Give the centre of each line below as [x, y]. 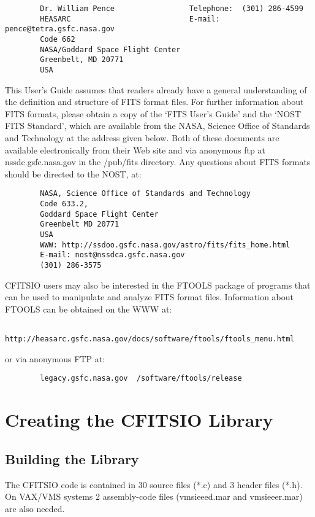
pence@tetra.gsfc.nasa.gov [60, 29]
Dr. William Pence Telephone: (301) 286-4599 [172, 9]
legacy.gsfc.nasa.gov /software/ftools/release [141, 379]
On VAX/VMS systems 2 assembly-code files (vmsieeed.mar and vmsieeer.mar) [154, 496]
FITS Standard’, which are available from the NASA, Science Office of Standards [157, 126]
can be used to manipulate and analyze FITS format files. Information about [150, 297]
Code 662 [58, 39]
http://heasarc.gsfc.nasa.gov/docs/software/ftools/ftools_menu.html [150, 339]
